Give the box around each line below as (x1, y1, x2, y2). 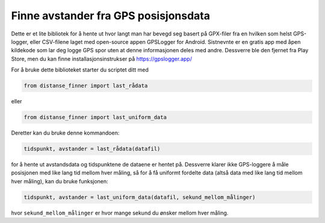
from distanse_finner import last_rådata (23, 82, 148, 90)
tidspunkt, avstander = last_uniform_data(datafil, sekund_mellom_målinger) (23, 194, 256, 201)
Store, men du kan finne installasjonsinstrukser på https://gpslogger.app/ (11, 55, 193, 63)
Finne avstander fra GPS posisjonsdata (11, 9, 211, 22)
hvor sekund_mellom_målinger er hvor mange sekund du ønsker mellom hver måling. (11, 209, 229, 216)
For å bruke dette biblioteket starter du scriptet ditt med (11, 66, 149, 73)
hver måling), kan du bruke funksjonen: (11, 177, 108, 185)
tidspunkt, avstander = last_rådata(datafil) (23, 145, 161, 153)
